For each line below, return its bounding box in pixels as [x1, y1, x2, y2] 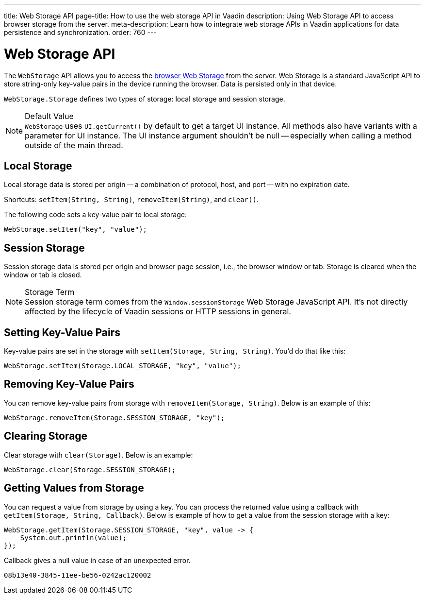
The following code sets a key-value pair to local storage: [4, 210, 187, 219]
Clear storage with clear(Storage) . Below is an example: [4, 450, 193, 459]
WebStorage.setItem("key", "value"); [4, 225, 147, 234]
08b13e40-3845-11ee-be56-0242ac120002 [4, 571, 151, 579]
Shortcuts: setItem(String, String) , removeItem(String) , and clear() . [4, 195, 259, 204]
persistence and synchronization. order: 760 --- [4, 28, 157, 36]
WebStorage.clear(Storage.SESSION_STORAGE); [4, 465, 176, 474]
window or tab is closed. [4, 271, 82, 279]
